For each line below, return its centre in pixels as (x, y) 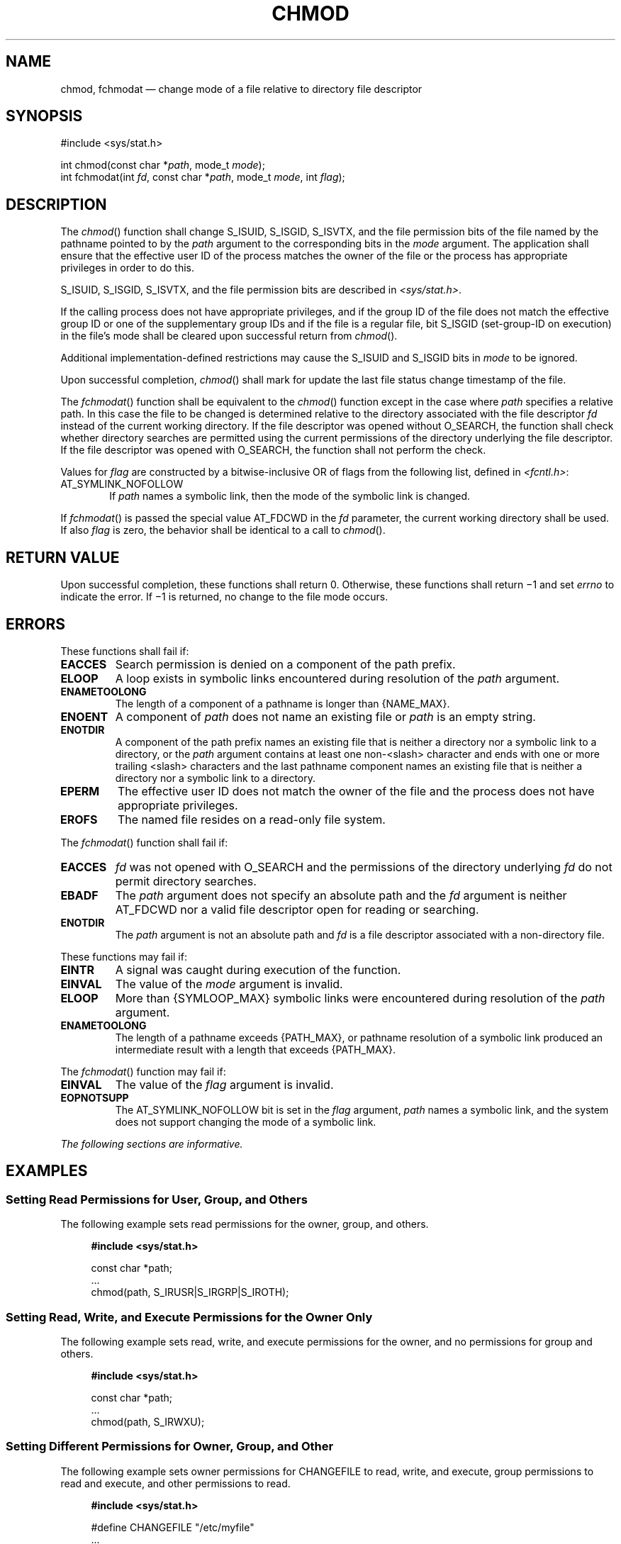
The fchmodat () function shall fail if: (144, 842)
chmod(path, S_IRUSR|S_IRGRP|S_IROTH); (190, 1292)
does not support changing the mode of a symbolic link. (246, 1121)
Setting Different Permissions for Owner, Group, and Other (170, 1447)
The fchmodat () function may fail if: (143, 1071)
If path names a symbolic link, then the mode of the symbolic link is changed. (290, 496)
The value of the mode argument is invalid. (229, 984)
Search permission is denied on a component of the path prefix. (285, 664)
